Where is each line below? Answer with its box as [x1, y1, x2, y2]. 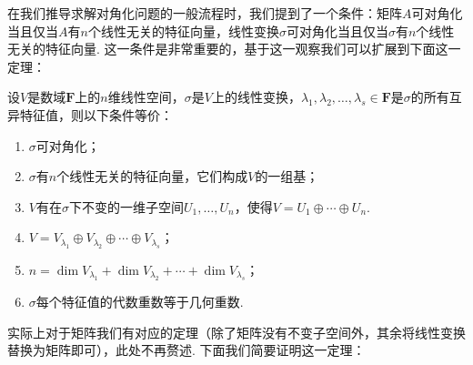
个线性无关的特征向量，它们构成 [56, 167, 248, 186]
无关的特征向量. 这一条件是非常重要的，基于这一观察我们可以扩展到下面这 [7, 39, 448, 58]
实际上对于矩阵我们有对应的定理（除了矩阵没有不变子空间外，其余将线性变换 [7, 322, 466, 341]
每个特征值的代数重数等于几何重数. [35, 292, 244, 311]
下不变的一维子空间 [68, 197, 184, 216]
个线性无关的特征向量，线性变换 [87, 21, 279, 40]
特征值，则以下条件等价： [19, 105, 173, 124]
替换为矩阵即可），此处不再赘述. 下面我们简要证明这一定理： [7, 340, 366, 360]
